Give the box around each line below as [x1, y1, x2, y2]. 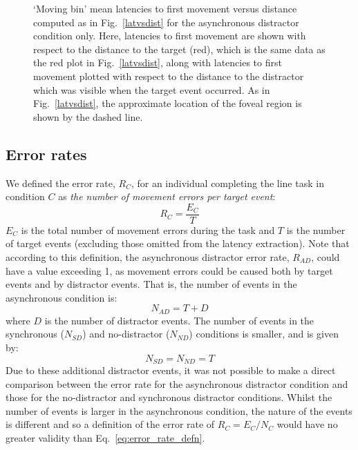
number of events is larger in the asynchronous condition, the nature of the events [6, 403, 352, 418]
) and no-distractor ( [82, 326, 170, 341]
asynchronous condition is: [6, 290, 117, 304]
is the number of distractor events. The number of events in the [44, 313, 314, 327]
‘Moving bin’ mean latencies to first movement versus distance [33, 1, 297, 15]
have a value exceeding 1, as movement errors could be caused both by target [6, 263, 333, 277]
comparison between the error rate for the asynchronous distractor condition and [6, 376, 348, 391]
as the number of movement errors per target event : [58, 189, 276, 204]
